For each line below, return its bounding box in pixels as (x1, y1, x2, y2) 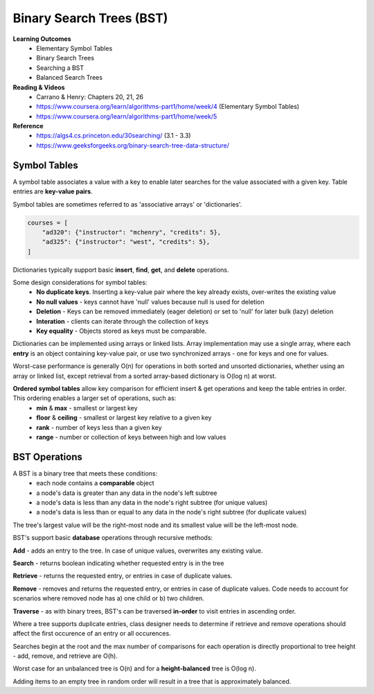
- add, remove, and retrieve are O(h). (12, 652, 118, 660)
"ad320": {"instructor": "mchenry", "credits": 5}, (42, 228, 222, 236)
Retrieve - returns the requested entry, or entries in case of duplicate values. (12, 572, 233, 580)
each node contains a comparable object (36, 479, 155, 487)
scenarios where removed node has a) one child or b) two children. (12, 594, 204, 602)
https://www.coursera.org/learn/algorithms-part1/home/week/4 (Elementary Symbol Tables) (36, 103, 300, 111)
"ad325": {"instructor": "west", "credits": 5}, (42, 238, 211, 246)
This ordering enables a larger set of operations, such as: (12, 394, 177, 402)
